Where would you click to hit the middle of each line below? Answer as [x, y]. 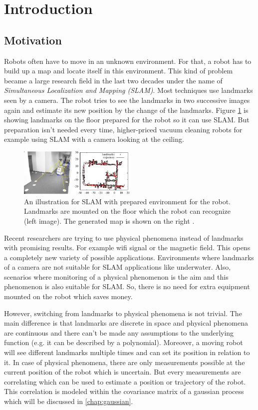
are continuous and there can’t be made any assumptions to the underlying [119, 332]
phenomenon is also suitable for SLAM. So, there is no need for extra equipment [127, 286]
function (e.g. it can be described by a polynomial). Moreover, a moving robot [124, 342]
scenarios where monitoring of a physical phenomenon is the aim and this [116, 276]
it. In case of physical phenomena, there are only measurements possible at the [125, 362]
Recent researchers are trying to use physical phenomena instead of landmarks [124, 237]
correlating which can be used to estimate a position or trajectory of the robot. [125, 381]
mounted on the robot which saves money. [68, 296]
